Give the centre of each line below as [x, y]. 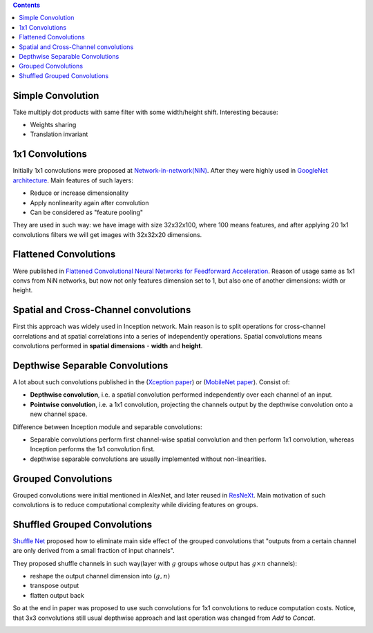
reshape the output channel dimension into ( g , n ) [100, 576]
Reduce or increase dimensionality [79, 193]
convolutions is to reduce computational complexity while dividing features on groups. [135, 504]
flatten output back [57, 595]
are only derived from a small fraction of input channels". [94, 551]
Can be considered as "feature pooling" [87, 212]
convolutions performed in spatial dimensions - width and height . [108, 346]
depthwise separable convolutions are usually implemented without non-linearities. [148, 459]
